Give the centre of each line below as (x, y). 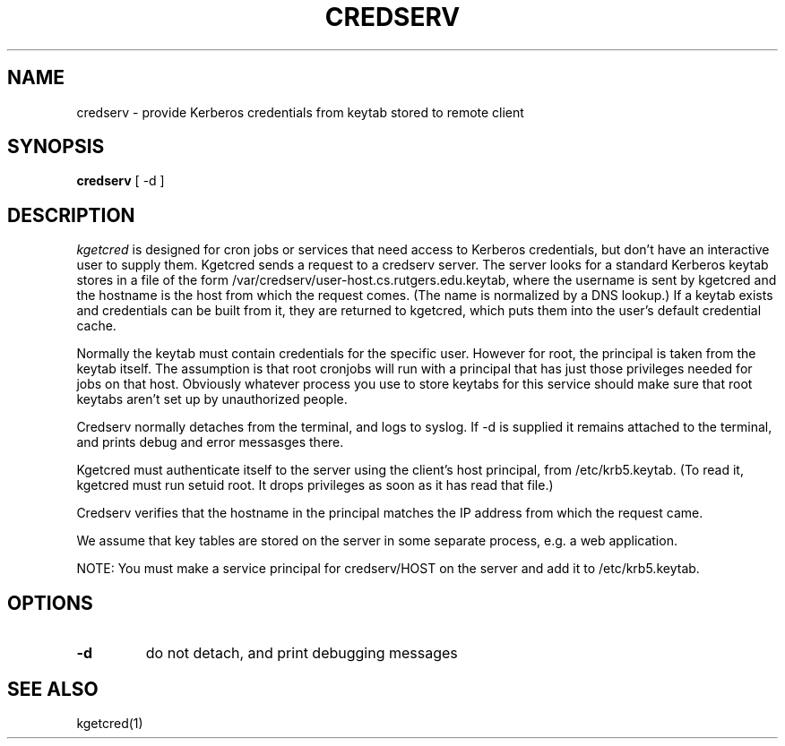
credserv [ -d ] (121, 181)
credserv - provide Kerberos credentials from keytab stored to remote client (300, 112)
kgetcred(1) (110, 723)
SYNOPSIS (56, 147)
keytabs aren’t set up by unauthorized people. (212, 399)
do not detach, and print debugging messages (302, 653)
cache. (96, 326)
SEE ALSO (53, 689)
